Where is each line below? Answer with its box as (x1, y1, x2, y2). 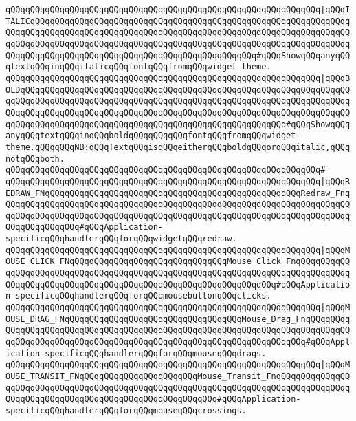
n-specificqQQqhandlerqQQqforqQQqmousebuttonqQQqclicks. (5, 291, 271, 301)
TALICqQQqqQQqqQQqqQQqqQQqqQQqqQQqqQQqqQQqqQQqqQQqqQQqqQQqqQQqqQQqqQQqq (5, 16, 351, 26)
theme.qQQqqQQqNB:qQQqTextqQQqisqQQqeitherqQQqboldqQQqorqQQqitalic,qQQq (5, 142, 351, 152)
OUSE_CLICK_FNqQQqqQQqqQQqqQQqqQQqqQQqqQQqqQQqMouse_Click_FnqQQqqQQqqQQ (5, 257, 351, 267)
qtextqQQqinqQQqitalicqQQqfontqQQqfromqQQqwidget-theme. (5, 62, 271, 72)
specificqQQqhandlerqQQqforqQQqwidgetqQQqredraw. (5, 234, 237, 244)
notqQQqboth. (5, 153, 65, 164)
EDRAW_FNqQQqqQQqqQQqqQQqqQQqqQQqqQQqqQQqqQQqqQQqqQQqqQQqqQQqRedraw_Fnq (5, 188, 351, 198)
